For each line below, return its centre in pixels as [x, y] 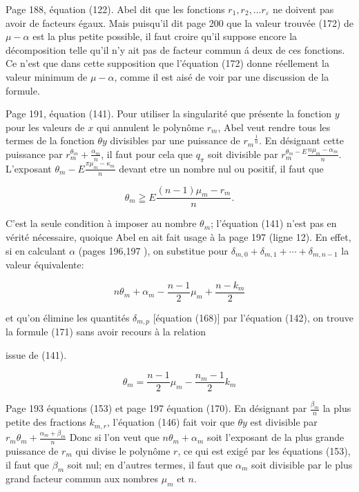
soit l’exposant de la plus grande [276, 437]
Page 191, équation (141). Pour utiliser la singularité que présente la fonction [169, 114]
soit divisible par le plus [302, 464]
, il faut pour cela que [147, 154]
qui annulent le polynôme [150, 127]
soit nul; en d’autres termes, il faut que [150, 464]
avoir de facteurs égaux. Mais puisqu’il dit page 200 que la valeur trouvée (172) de [179, 22]
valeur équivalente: [45, 265]
